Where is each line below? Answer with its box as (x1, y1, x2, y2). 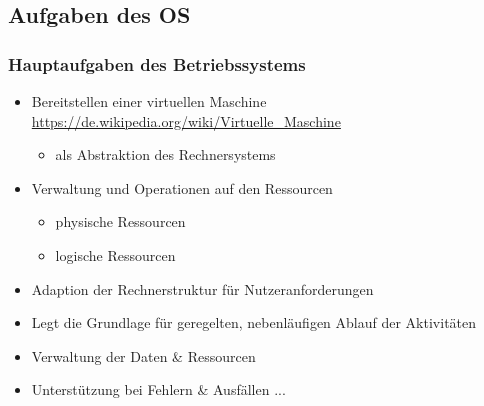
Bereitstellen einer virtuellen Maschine (31, 91, 267, 111)
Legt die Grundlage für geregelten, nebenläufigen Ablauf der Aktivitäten (31, 312, 477, 333)
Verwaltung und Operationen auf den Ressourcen (31, 177, 333, 198)
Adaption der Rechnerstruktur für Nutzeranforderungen (31, 278, 374, 299)
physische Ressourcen (55, 211, 186, 232)
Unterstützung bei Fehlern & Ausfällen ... (31, 379, 286, 400)
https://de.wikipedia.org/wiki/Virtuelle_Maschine (31, 110, 341, 131)
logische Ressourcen (55, 244, 176, 265)
